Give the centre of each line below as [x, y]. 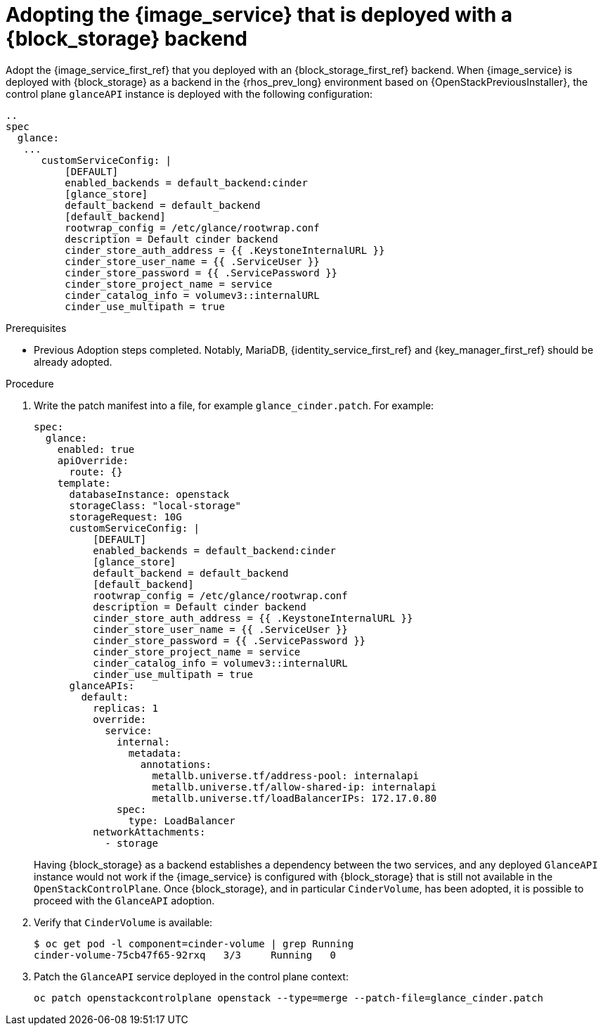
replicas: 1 [126, 708]
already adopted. [73, 361]
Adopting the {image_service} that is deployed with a [259, 15]
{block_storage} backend [127, 39]
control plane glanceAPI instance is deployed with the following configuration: [189, 94]
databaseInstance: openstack [149, 494]
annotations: [176, 764]
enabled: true [96, 449]
